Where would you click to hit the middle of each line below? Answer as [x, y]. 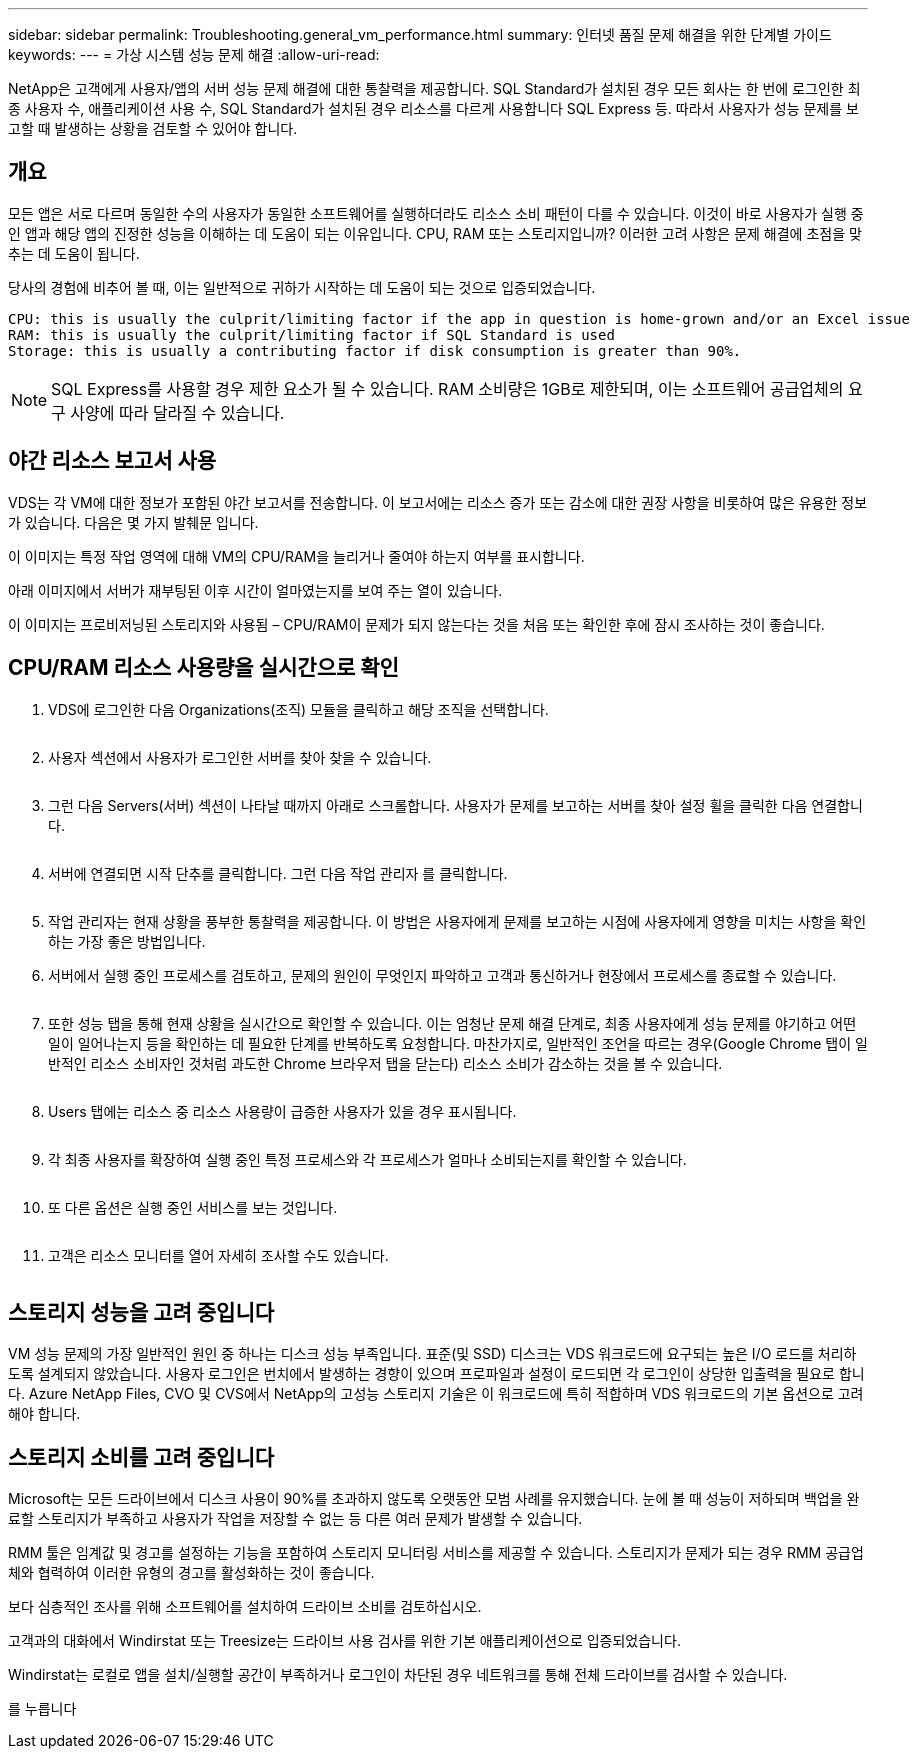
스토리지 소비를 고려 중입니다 [141, 1457]
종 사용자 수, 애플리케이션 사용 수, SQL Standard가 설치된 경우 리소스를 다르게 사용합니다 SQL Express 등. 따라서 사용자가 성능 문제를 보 [433, 108]
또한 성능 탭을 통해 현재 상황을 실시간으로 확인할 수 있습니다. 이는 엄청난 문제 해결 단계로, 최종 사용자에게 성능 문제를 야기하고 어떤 [452, 1023]
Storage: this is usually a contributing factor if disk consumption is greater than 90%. [375, 350]
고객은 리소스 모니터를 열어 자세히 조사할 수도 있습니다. [218, 1255]
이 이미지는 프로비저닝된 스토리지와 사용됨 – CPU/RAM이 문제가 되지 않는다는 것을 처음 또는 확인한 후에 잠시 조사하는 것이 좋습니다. [416, 624]
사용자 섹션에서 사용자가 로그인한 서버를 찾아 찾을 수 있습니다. [240, 757]
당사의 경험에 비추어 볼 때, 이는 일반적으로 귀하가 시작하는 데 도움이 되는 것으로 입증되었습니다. [302, 287]
